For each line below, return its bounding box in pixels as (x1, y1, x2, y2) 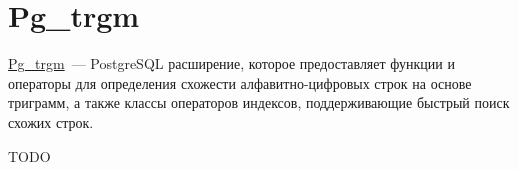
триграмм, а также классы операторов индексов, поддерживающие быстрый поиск (8, 92, 510, 113)
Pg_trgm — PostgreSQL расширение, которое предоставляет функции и (8, 53, 455, 74)
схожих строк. (8, 111, 94, 132)
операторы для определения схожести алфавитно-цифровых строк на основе (8, 72, 472, 93)
